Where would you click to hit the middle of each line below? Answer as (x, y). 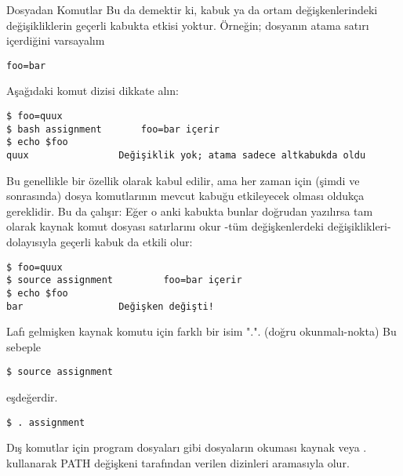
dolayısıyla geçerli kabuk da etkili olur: (100, 242)
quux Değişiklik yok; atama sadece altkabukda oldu (186, 155)
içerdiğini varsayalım (56, 40)
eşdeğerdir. (32, 397)
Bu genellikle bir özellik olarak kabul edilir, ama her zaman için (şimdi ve (183, 180)
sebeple (24, 346)
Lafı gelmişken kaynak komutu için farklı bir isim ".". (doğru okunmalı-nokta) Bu (201, 331)
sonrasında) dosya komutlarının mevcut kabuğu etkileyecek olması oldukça (185, 196)
